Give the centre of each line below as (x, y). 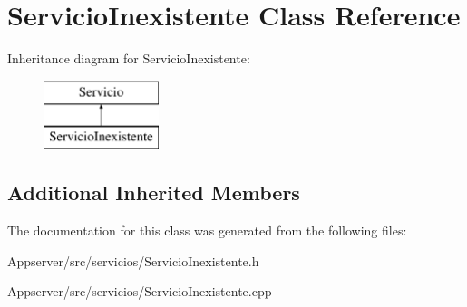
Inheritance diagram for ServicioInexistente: (129, 58)
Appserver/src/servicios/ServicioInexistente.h (133, 260)
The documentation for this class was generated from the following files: (207, 230)
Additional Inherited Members (154, 192)
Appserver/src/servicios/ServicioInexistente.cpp (140, 291)
